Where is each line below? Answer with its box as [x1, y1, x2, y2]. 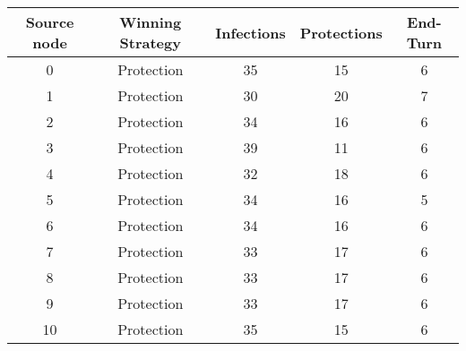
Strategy [119, 32, 181, 53]
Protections [299, 21, 383, 43]
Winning [119, 12, 182, 32]
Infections [215, 21, 286, 43]
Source [25, 12, 74, 32]
